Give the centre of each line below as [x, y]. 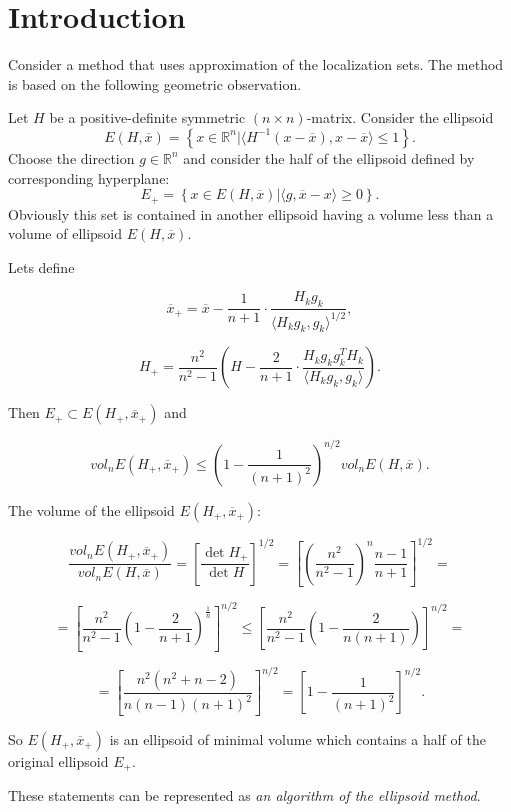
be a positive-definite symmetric [147, 117]
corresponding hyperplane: [89, 177]
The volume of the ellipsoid [91, 509]
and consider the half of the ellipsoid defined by [329, 157]
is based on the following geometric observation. [155, 83]
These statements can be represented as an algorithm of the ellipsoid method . [244, 795]
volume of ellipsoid [65, 233]
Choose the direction [71, 157]
